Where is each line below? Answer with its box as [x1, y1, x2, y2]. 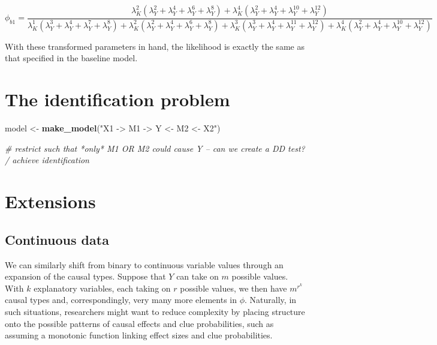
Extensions [5, 189, 96, 214]
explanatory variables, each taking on [34, 281, 171, 294]
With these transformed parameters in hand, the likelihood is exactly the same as [5, 40, 305, 52]
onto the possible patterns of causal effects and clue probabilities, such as [5, 317, 274, 329]
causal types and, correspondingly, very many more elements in [5, 293, 237, 306]
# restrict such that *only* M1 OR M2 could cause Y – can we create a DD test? [5, 142, 305, 154]
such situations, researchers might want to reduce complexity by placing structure [5, 305, 305, 317]
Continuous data [5, 230, 109, 248]
